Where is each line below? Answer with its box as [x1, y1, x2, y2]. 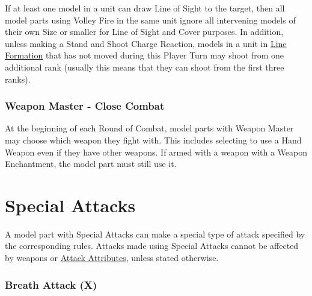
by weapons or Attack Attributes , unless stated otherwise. [5, 251, 219, 264]
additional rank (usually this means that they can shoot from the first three [5, 60, 284, 73]
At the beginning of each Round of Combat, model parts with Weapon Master [5, 122, 294, 134]
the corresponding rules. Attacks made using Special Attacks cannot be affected [5, 239, 299, 252]
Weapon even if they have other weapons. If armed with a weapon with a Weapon [5, 145, 307, 158]
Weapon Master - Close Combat [5, 98, 165, 113]
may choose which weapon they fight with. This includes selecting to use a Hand [5, 133, 302, 146]
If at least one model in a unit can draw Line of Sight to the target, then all [5, 2, 285, 14]
